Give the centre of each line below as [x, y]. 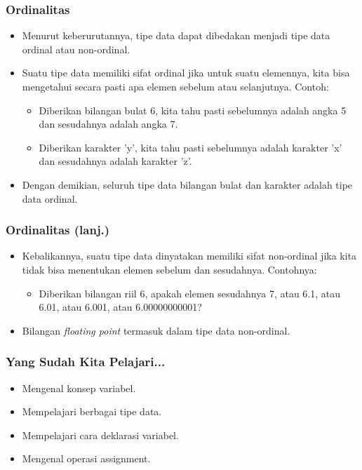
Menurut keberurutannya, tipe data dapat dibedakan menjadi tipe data [176, 35]
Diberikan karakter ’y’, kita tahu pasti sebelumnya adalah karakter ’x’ [190, 147]
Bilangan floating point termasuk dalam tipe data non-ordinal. [156, 330]
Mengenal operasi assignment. [86, 458]
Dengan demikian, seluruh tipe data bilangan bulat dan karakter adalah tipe [187, 184]
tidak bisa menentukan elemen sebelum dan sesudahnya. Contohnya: [169, 269]
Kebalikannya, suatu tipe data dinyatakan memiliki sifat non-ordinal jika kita [189, 256]
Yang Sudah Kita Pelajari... [86, 362]
